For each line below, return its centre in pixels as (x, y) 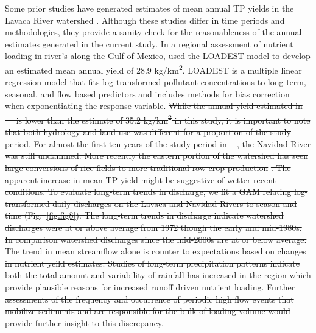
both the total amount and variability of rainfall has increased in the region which (158, 275)
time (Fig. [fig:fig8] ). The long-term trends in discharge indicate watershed (144, 215)
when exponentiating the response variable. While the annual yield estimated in (154, 106)
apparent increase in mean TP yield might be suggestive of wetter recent (141, 179)
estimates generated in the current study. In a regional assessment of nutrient (149, 44)
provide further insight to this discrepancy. (84, 322)
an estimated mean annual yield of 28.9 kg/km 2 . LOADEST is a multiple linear (153, 69)
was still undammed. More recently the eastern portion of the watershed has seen (157, 156)
